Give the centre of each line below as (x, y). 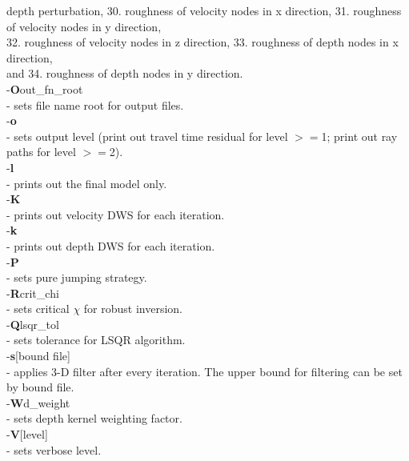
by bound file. (40, 387)
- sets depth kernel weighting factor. (94, 418)
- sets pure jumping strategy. (77, 277)
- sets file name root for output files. (95, 104)
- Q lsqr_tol (33, 324)
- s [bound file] (38, 356)
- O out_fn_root (45, 88)
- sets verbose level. (54, 449)
